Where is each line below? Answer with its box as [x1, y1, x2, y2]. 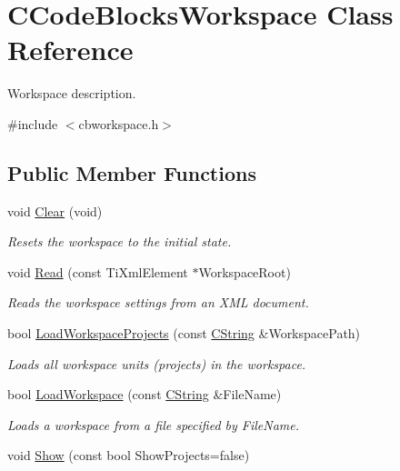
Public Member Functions [7, 158, 256, 186]
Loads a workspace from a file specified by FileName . [7, 415, 300, 434]
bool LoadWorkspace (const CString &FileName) [7, 385, 282, 404]
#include [7, 114, 58, 133]
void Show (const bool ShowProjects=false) [7, 446, 250, 465]
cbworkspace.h [78, 114, 159, 133]
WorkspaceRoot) [198, 262, 291, 281]
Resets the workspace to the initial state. [7, 232, 232, 251]
